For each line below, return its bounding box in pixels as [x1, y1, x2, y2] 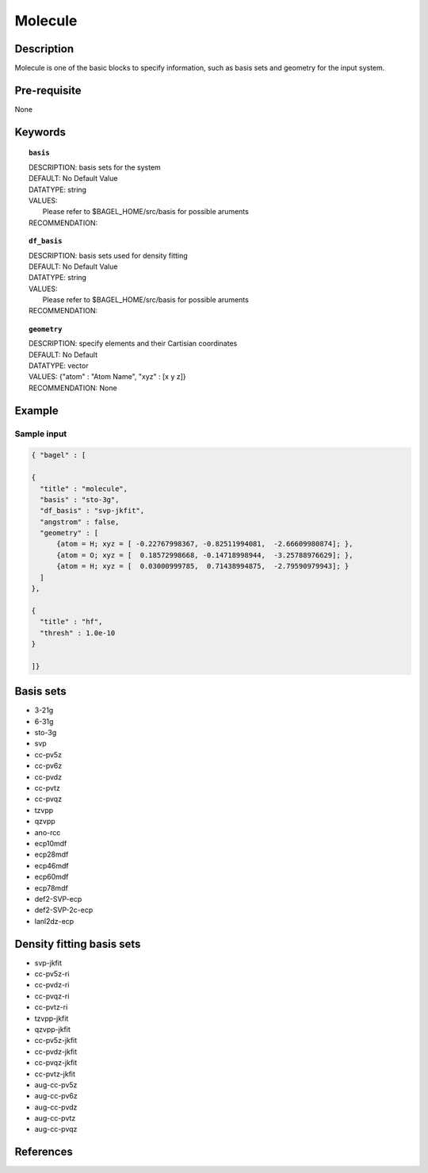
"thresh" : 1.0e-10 [40, 628, 116, 638]
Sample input [14, 428, 67, 439]
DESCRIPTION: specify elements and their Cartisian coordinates [29, 339, 238, 348]
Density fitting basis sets [14, 937, 141, 951]
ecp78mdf [34, 883, 69, 892]
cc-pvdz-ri [34, 980, 70, 990]
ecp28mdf [34, 849, 69, 860]
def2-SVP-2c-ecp [34, 905, 94, 915]
